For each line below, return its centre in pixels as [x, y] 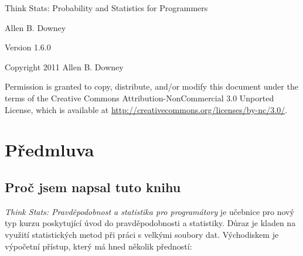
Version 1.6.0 [28, 47]
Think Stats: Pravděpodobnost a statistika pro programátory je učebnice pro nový [149, 211]
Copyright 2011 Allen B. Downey [64, 66]
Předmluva [50, 150]
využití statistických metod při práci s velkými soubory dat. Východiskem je [142, 234]
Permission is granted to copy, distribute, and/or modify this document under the [151, 86]
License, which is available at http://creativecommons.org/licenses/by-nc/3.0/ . [146, 109]
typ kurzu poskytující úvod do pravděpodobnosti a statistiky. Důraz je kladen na [150, 223]
